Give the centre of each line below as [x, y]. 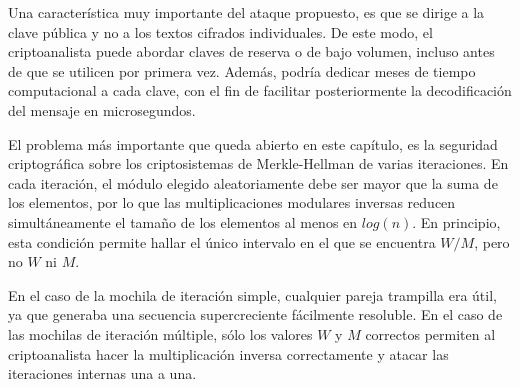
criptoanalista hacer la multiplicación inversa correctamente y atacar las [228, 353]
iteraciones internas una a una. [102, 373]
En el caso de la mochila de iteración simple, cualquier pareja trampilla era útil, [252, 294]
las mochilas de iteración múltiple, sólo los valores [160, 333]
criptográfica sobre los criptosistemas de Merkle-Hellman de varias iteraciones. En [258, 163]
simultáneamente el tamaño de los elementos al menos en [183, 221]
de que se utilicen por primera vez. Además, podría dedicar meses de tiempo [242, 70]
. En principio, [456, 221]
